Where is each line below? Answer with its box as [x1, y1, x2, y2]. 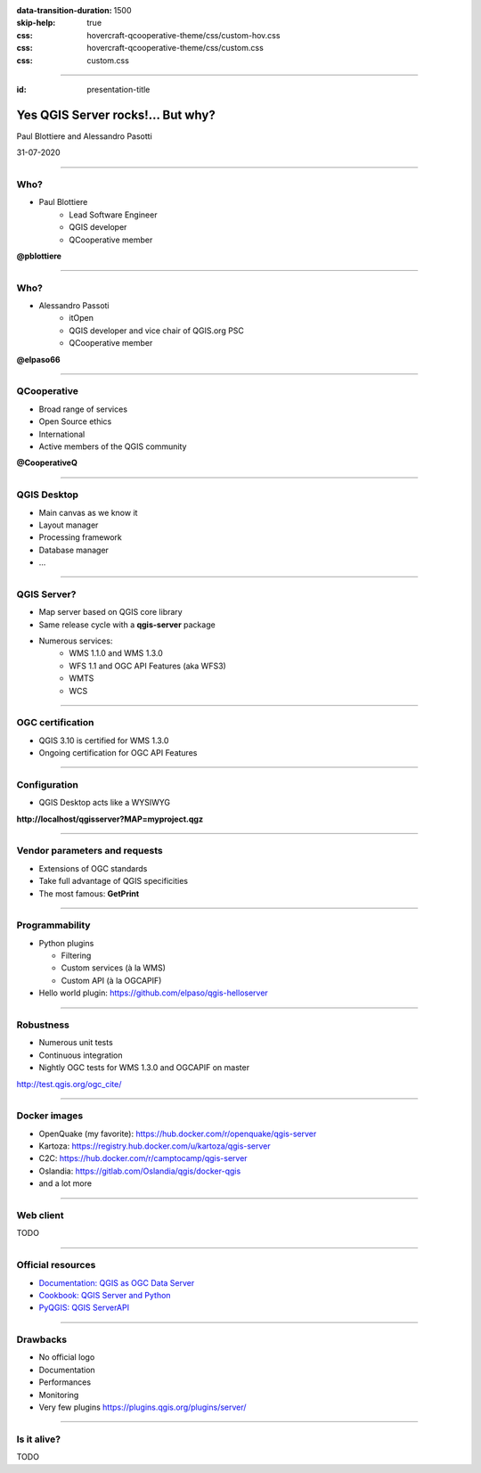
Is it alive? [16, 1433, 61, 1445]
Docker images [16, 1109, 84, 1122]
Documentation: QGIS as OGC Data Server [38, 1277, 195, 1288]
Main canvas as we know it [38, 507, 138, 518]
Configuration [16, 778, 79, 790]
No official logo [38, 1352, 95, 1363]
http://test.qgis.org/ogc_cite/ [16, 1078, 122, 1089]
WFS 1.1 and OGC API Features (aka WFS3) [69, 660, 226, 671]
